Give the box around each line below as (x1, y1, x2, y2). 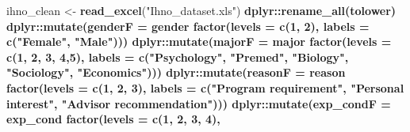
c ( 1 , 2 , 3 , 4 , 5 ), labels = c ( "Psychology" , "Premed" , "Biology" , (6, 48, 349, 65)
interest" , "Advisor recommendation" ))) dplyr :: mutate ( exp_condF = (6, 95, 391, 111)
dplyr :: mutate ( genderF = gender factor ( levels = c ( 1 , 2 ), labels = (6, 17, 370, 34)
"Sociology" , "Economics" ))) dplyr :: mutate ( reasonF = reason (6, 64, 346, 81)
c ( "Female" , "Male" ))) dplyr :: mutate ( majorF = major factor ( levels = (6, 33, 392, 50)
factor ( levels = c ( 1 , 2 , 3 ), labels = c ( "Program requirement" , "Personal (6, 79, 404, 96)
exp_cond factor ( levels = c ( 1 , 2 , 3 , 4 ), (6, 111, 220, 127)
